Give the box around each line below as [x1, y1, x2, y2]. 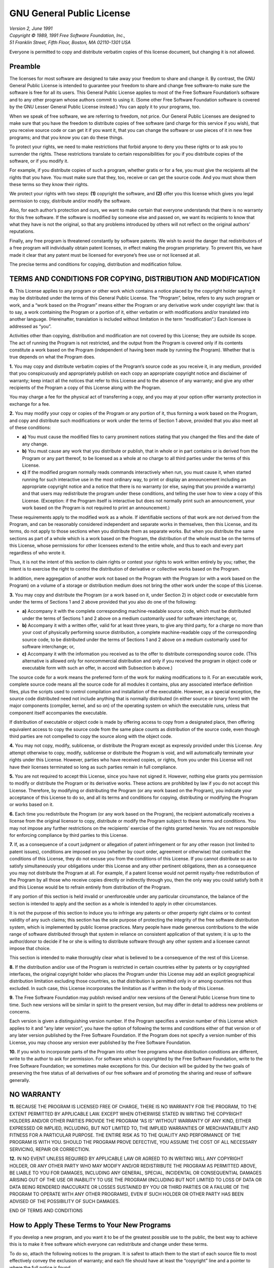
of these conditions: [9, 424, 51, 431]
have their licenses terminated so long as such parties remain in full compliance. [9, 764, 178, 770]
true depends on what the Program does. [9, 354, 96, 360]
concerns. [9, 1009, 31, 1015]
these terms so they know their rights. [9, 182, 89, 188]
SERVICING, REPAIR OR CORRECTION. [9, 1146, 90, 1152]
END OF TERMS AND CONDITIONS [9, 1207, 83, 1213]
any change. [22, 441, 48, 447]
